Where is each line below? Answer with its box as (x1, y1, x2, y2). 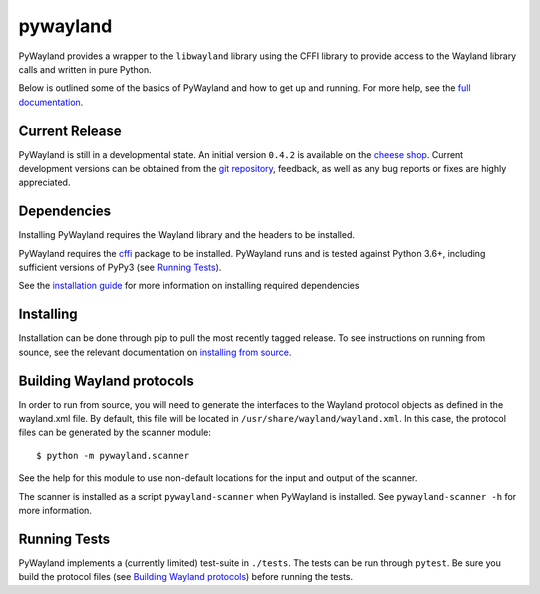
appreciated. (18, 176, 71, 189)
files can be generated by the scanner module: (18, 426, 212, 439)
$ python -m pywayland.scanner (36, 450, 190, 461)
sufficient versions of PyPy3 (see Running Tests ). (18, 261, 222, 274)
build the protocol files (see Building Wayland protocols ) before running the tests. (18, 571, 354, 583)
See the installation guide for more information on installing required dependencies (18, 280, 360, 292)
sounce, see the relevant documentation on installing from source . (18, 346, 292, 358)
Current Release (18, 122, 122, 139)
